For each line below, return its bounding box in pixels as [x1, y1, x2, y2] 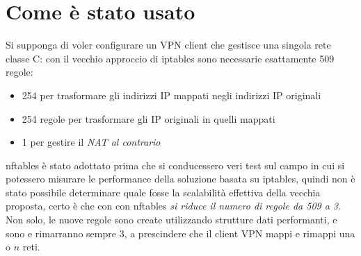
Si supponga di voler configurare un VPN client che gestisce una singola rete [6, 37, 331, 52]
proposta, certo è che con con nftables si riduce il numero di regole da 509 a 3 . [6, 198, 341, 213]
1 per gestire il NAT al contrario [22, 135, 161, 149]
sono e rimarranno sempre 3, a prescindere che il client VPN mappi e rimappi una [6, 225, 355, 240]
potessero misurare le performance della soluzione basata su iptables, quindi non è [6, 171, 355, 186]
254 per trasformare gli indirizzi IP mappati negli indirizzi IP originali [22, 87, 321, 102]
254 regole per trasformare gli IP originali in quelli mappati [22, 111, 275, 126]
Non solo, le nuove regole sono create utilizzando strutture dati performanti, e [6, 212, 337, 227]
